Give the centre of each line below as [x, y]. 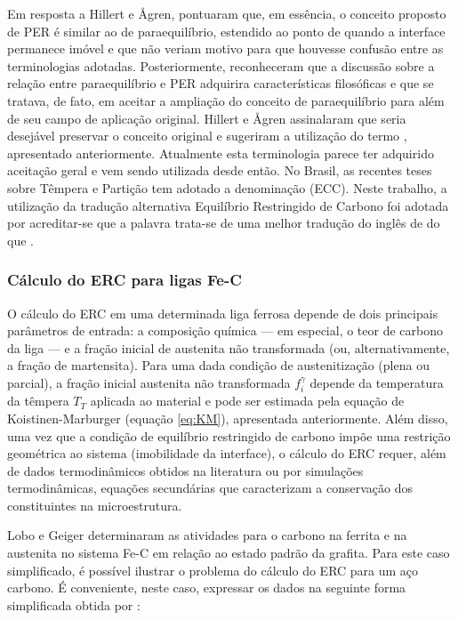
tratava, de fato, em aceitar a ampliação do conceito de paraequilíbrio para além [226, 100]
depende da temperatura [377, 382]
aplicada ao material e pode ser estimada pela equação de [247, 401]
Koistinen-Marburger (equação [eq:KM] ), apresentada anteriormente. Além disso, [228, 418]
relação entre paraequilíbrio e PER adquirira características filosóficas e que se [221, 83]
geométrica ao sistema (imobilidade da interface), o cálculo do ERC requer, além [227, 453]
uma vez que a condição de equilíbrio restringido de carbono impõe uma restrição [229, 435]
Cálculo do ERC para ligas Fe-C [125, 280]
